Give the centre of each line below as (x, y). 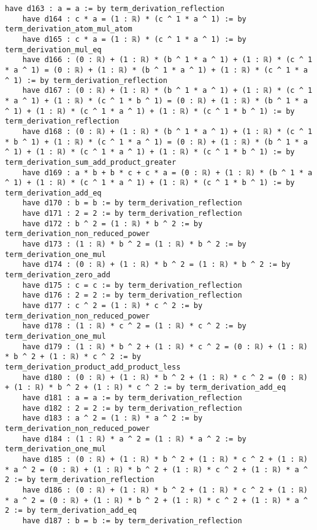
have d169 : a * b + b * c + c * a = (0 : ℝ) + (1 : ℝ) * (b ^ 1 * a (167, 172)
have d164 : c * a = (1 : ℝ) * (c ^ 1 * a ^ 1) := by (134, 19)
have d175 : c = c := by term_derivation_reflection (132, 285)
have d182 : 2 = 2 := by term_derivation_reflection (132, 408)
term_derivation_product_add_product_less (93, 367)
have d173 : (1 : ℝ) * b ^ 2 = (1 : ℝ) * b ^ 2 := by (134, 244)
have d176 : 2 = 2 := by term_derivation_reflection (132, 295)
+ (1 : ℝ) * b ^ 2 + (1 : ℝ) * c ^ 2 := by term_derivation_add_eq (146, 388)
